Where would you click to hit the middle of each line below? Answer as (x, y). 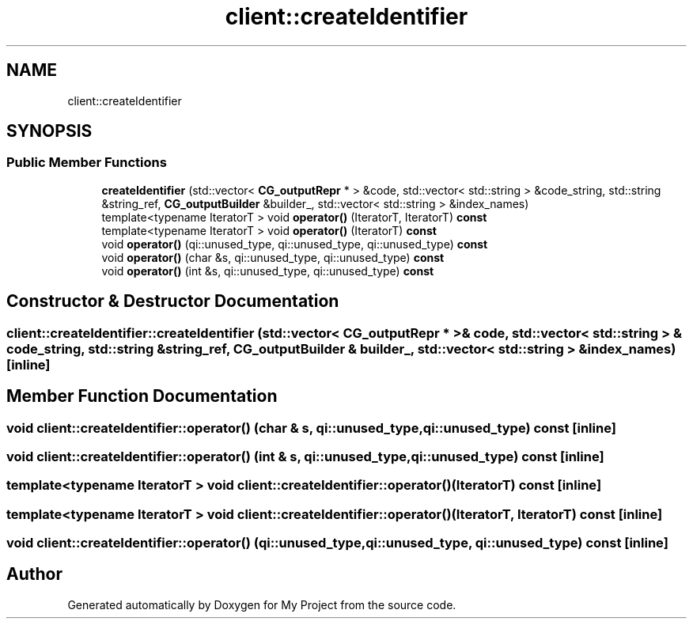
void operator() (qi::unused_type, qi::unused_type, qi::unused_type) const (295, 244)
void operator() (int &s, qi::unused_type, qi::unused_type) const (268, 271)
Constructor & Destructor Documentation (173, 301)
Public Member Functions (87, 163)
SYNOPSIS (49, 131)
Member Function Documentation (142, 396)
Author (34, 574)
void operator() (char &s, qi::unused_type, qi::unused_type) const (273, 257)
